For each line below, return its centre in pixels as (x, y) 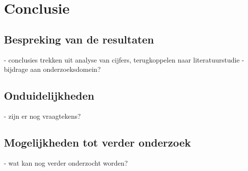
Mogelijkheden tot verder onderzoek (97, 142)
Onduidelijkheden (49, 96)
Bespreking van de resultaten (79, 39)
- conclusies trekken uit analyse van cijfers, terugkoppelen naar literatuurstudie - (124, 59)
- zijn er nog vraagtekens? (42, 116)
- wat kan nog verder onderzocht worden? (66, 162)
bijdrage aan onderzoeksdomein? (52, 69)
